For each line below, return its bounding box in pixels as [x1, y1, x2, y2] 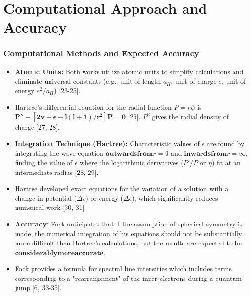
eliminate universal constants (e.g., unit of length [15, 76, 161, 86]
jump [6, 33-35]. [15, 282, 62, 293]
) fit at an [211, 157, 241, 167]
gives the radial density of [152, 111, 229, 122]
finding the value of [15, 157, 73, 167]
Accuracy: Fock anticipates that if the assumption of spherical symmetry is [15, 218, 243, 228]
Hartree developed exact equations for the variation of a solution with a [15, 183, 229, 193]
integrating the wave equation [15, 148, 103, 158]
